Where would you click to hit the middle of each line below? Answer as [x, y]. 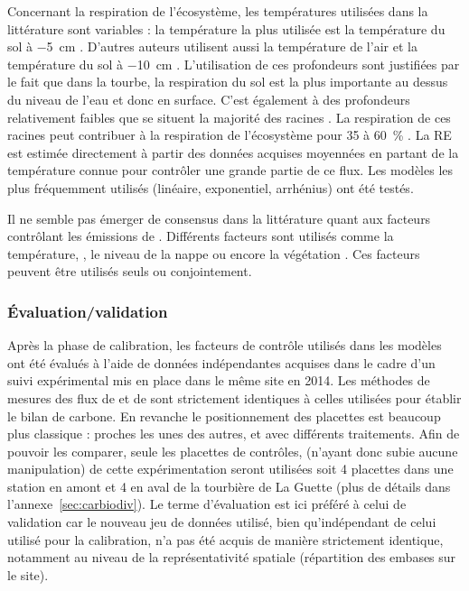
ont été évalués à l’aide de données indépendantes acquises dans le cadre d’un [221, 362]
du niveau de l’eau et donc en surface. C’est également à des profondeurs [209, 99]
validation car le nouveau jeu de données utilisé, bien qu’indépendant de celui [222, 522]
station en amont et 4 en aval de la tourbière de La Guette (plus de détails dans [229, 486]
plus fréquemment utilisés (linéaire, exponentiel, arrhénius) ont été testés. [211, 187]
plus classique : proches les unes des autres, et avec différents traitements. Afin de [234, 434]
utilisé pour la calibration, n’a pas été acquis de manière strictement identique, [225, 539]
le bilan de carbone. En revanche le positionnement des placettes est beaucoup [224, 416]
